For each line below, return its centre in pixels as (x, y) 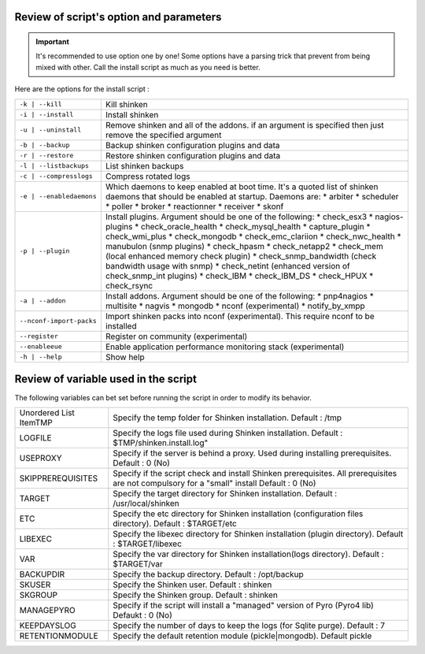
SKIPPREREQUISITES (59, 478)
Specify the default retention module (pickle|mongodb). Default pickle (242, 636)
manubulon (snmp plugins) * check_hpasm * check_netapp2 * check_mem (244, 246)
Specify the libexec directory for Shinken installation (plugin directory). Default (258, 534)
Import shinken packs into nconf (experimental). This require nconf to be (240, 316)
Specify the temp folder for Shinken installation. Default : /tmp (227, 418)
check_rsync (129, 285)
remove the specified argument (163, 135)
